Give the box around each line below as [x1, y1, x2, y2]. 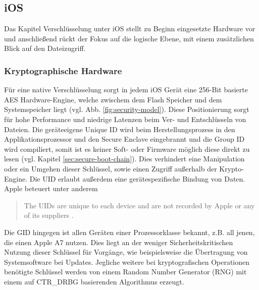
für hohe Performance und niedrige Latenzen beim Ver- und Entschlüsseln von [4, 113, 246, 124]
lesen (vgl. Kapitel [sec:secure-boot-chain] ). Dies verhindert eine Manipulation [4, 153, 245, 164]
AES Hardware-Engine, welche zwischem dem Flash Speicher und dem [4, 94, 222, 104]
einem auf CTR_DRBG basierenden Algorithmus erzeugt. [4, 276, 184, 286]
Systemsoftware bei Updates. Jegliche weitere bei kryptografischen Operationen [4, 256, 250, 267]
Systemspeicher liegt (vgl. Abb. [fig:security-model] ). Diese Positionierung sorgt [4, 104, 249, 114]
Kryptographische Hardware [4, 64, 122, 77]
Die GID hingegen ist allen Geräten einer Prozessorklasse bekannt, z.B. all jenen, [4, 226, 255, 237]
